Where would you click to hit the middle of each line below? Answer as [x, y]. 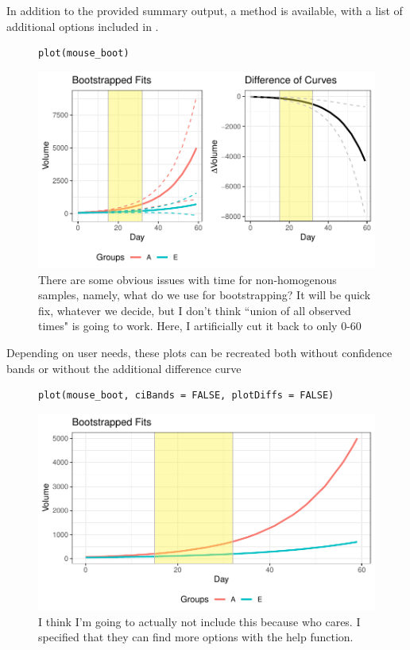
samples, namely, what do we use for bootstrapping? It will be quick [205, 295]
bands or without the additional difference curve [124, 368]
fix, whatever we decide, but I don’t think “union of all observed [195, 310]
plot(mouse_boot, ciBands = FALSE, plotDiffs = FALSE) [186, 396]
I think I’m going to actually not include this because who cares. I [199, 621]
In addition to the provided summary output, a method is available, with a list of [205, 10]
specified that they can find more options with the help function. [196, 637]
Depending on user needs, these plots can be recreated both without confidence [199, 353]
